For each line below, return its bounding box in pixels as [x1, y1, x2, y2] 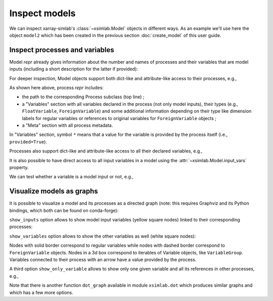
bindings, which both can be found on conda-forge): [9, 207, 119, 213]
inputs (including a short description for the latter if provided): [9, 66, 139, 72]
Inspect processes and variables [9, 46, 115, 54]
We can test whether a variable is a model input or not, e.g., [9, 174, 134, 180]
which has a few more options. [9, 289, 73, 295]
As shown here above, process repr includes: [9, 85, 104, 91]
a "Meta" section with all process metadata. [22, 122, 113, 128]
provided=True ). [9, 138, 48, 144]
